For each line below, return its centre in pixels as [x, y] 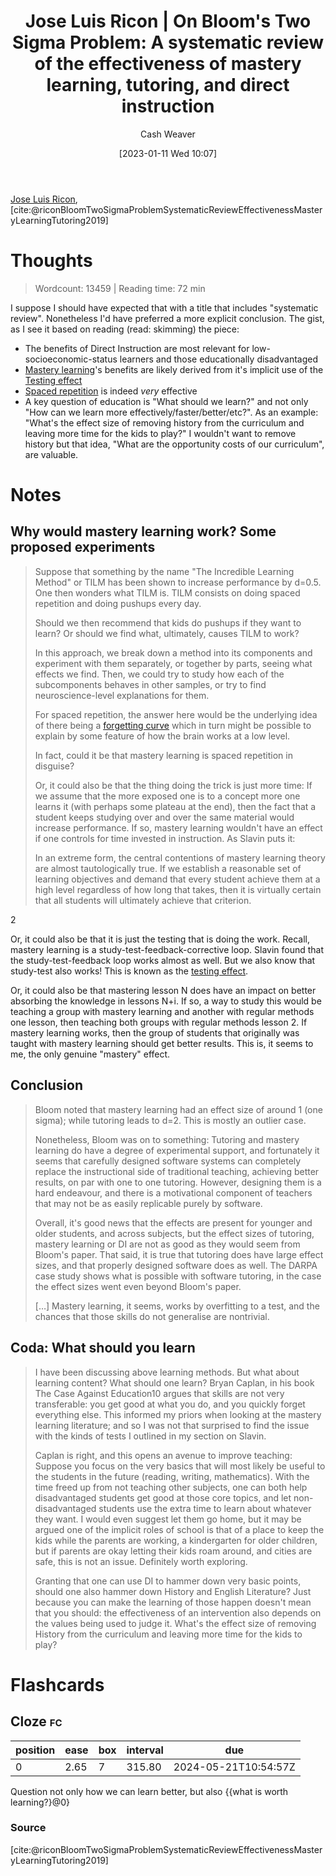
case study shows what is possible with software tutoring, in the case [178, 1276]
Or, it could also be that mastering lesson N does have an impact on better [163, 990]
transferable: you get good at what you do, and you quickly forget [170, 1404]
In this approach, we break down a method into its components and [173, 652]
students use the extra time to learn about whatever [205, 1508]
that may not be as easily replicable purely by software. [148, 1203]
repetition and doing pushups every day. [118, 603]
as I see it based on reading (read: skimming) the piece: [125, 329]
